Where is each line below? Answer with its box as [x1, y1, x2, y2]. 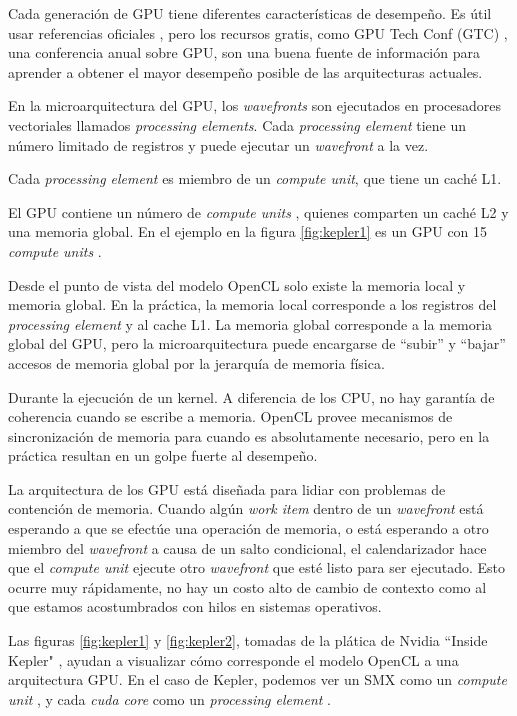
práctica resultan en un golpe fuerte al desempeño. [8, 445, 318, 466]
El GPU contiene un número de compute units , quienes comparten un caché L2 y [8, 201, 509, 222]
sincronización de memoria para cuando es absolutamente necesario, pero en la [8, 425, 490, 446]
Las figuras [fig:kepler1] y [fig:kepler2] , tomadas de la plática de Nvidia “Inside [8, 630, 488, 651]
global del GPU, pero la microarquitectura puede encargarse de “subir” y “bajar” [8, 333, 506, 354]
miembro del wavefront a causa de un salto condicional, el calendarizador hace [8, 537, 487, 558]
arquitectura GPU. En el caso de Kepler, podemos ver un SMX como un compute [8, 669, 507, 690]
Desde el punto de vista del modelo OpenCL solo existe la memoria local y [8, 274, 466, 295]
